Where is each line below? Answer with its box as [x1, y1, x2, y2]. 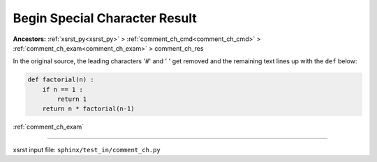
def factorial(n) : [27, 76, 94, 83]
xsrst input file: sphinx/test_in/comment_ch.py [13, 145, 161, 154]
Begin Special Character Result [13, 10, 197, 26]
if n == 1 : [42, 86, 84, 93]
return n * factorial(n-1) [42, 105, 135, 113]
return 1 [57, 95, 87, 104]
